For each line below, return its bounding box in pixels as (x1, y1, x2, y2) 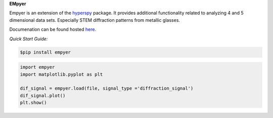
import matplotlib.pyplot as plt (20, 71, 103, 77)
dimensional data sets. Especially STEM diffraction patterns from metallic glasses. (9, 17, 180, 23)
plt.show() (20, 100, 47, 106)
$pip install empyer (20, 49, 71, 55)
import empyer (20, 64, 55, 70)
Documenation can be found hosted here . (9, 26, 96, 32)
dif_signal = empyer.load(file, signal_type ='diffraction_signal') (20, 86, 194, 91)
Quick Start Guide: (9, 35, 48, 42)
